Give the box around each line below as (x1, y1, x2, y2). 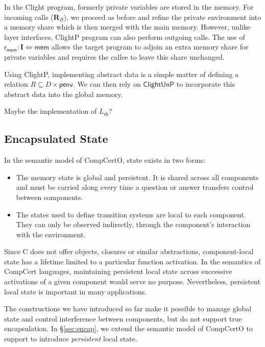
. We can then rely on (73, 79, 141, 89)
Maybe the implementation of (4, 106, 97, 116)
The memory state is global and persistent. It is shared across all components (16, 171, 259, 182)
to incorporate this (176, 79, 235, 89)
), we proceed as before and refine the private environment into (63, 11, 261, 22)
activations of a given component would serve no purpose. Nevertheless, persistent (4, 276, 260, 287)
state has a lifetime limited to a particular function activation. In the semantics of (4, 256, 261, 266)
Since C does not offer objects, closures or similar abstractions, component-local (4, 246, 254, 257)
